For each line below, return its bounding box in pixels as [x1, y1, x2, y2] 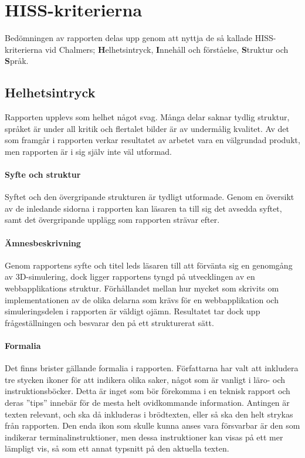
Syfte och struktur [5, 168, 81, 181]
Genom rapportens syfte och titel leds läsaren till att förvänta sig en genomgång [5, 259, 293, 271]
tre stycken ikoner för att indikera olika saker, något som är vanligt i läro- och [5, 373, 286, 385]
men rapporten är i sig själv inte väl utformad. [5, 145, 172, 157]
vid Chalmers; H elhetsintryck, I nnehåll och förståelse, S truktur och [45, 43, 289, 55]
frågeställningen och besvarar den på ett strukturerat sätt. [5, 316, 214, 328]
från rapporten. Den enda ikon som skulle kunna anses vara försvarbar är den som [5, 419, 300, 432]
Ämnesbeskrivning [5, 236, 81, 249]
